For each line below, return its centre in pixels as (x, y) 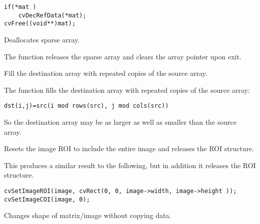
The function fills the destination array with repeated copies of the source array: (127, 90)
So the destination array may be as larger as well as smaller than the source (120, 122)
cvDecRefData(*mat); (52, 15)
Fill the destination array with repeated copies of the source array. (106, 73)
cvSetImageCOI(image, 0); (47, 199)
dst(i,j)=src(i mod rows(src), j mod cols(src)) (86, 106)
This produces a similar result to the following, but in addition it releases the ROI (130, 165)
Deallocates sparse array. (42, 39)
